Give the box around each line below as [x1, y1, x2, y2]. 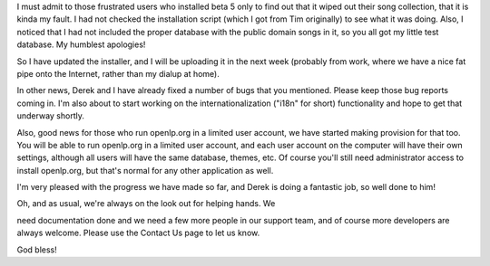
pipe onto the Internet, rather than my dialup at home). [16, 68, 220, 79]
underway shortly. [16, 110, 85, 121]
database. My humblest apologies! [16, 39, 146, 50]
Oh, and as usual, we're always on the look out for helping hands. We [16, 198, 276, 209]
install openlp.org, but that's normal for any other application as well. [16, 165, 274, 176]
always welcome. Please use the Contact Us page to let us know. [16, 227, 260, 239]
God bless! [16, 244, 58, 255]
